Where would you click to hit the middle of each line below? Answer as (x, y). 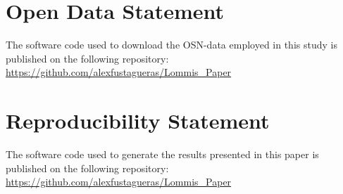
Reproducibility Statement (138, 121)
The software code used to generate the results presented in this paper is (162, 154)
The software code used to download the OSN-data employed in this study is (171, 45)
